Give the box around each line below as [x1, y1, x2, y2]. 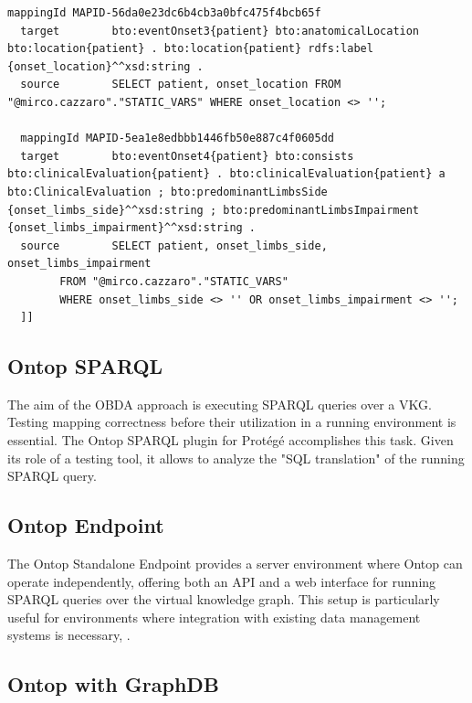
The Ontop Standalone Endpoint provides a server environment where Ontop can [7, 554, 463, 573]
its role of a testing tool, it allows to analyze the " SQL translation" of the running [7, 448, 465, 467]
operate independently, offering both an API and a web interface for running [7, 571, 436, 591]
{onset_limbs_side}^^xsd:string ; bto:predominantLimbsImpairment [7, 203, 420, 217]
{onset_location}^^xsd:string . [7, 59, 204, 73]
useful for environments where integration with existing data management [7, 607, 421, 626]
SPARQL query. [7, 466, 97, 485]
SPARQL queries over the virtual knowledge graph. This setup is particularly [7, 590, 440, 609]
